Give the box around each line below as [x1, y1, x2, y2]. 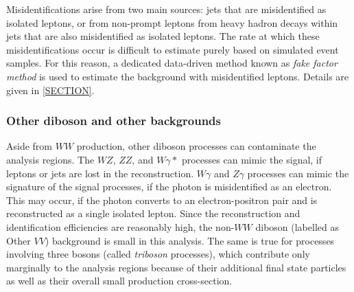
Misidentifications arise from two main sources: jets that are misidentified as [6, 2, 327, 16]
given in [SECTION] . [6, 82, 95, 97]
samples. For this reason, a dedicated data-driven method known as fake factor [6, 56, 338, 70]
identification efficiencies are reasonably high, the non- [6, 219, 235, 234]
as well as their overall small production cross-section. [6, 273, 233, 288]
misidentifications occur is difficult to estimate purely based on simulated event [6, 42, 339, 56]
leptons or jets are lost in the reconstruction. [6, 166, 194, 180]
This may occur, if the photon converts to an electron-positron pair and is [6, 192, 318, 207]
